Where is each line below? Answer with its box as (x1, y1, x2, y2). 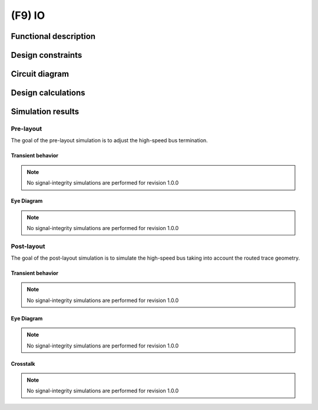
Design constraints (11, 50, 82, 60)
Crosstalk (11, 360, 35, 367)
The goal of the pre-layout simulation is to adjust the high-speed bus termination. (11, 137, 208, 144)
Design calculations (11, 88, 85, 98)
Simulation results (11, 107, 79, 117)
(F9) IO (11, 9, 45, 22)
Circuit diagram (11, 69, 69, 79)
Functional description (11, 31, 96, 41)
